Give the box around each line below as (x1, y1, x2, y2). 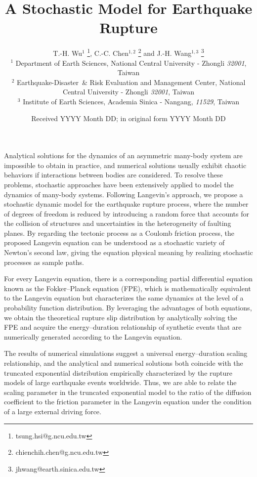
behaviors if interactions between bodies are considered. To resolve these (4, 170, 223, 180)
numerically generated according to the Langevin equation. (4, 331, 182, 342)
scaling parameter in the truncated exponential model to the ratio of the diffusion (4, 387, 252, 397)
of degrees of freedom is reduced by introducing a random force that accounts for (4, 208, 249, 218)
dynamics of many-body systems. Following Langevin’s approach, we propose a (4, 189, 243, 199)
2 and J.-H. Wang (138, 46, 192, 58)
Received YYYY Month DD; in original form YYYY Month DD (31, 113, 226, 123)
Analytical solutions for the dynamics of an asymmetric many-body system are (4, 150, 243, 161)
